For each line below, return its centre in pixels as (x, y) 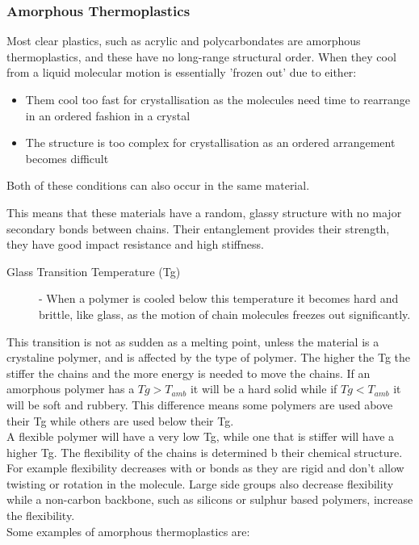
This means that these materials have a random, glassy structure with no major (204, 212)
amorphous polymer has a (71, 389)
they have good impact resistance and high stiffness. (135, 244)
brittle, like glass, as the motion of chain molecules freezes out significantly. (225, 314)
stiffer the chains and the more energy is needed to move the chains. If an (189, 373)
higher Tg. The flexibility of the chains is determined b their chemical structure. (205, 452)
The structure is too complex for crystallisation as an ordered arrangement (210, 143)
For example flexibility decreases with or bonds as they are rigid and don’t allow (205, 468)
